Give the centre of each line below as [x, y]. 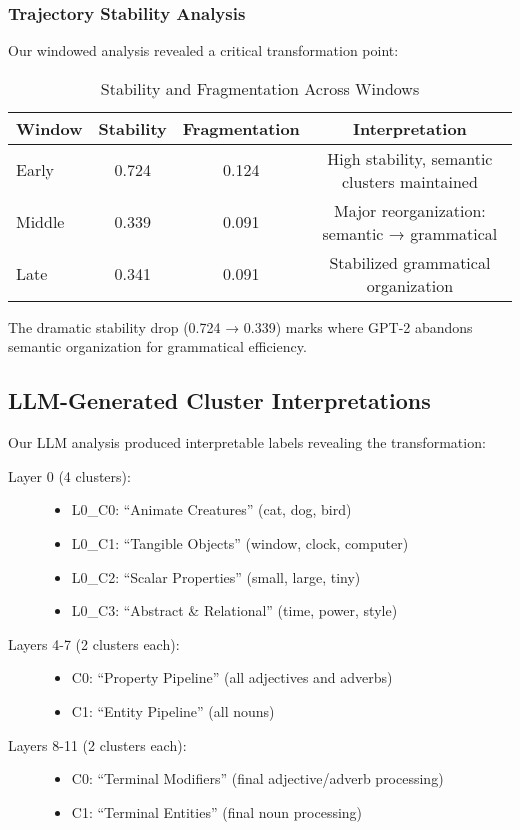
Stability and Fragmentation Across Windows [260, 88]
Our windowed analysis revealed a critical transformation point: [203, 50]
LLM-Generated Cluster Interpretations [219, 400]
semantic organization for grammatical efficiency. [157, 346]
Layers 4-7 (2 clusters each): [94, 643]
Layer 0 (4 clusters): [69, 475]
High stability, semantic [410, 158]
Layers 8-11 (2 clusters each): [97, 744]
